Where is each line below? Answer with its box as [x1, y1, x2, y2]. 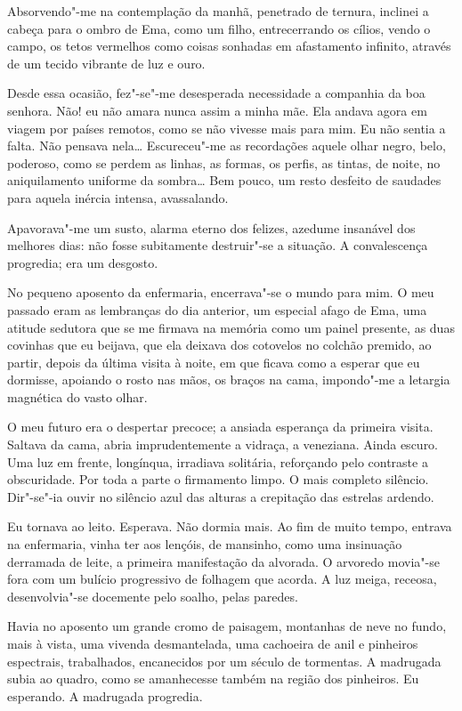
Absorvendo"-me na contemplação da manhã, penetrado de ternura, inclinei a [7, 2, 429, 20]
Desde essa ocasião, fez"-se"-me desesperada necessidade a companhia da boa [7, 84, 426, 102]
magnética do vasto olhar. [7, 387, 148, 406]
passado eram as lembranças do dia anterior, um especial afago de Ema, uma [7, 300, 427, 319]
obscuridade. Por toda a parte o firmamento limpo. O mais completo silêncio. [7, 470, 429, 489]
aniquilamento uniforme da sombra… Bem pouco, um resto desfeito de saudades [7, 171, 442, 190]
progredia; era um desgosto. [7, 253, 158, 271]
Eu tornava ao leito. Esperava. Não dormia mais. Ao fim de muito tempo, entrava [7, 517, 452, 536]
